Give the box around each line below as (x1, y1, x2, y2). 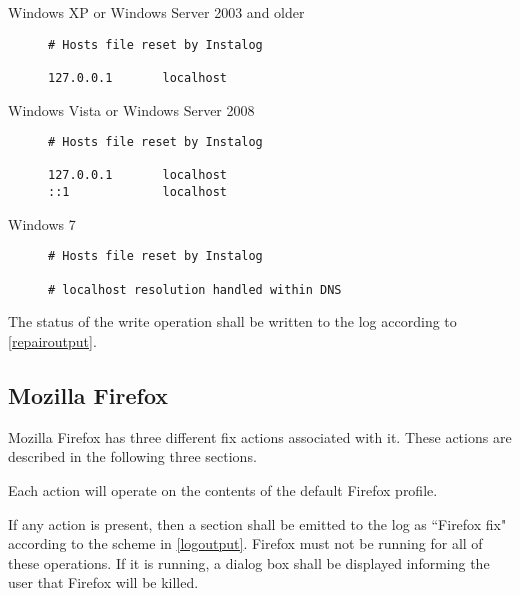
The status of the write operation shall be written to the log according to (8, 311, 457, 332)
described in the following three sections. (8, 446, 257, 467)
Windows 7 (8, 213, 76, 234)
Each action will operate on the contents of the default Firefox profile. (8, 479, 438, 500)
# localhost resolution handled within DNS (48, 282, 342, 297)
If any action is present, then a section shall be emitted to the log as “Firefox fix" (8, 513, 507, 534)
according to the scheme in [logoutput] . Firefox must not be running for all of (8, 533, 483, 554)
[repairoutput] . (8, 330, 97, 351)
